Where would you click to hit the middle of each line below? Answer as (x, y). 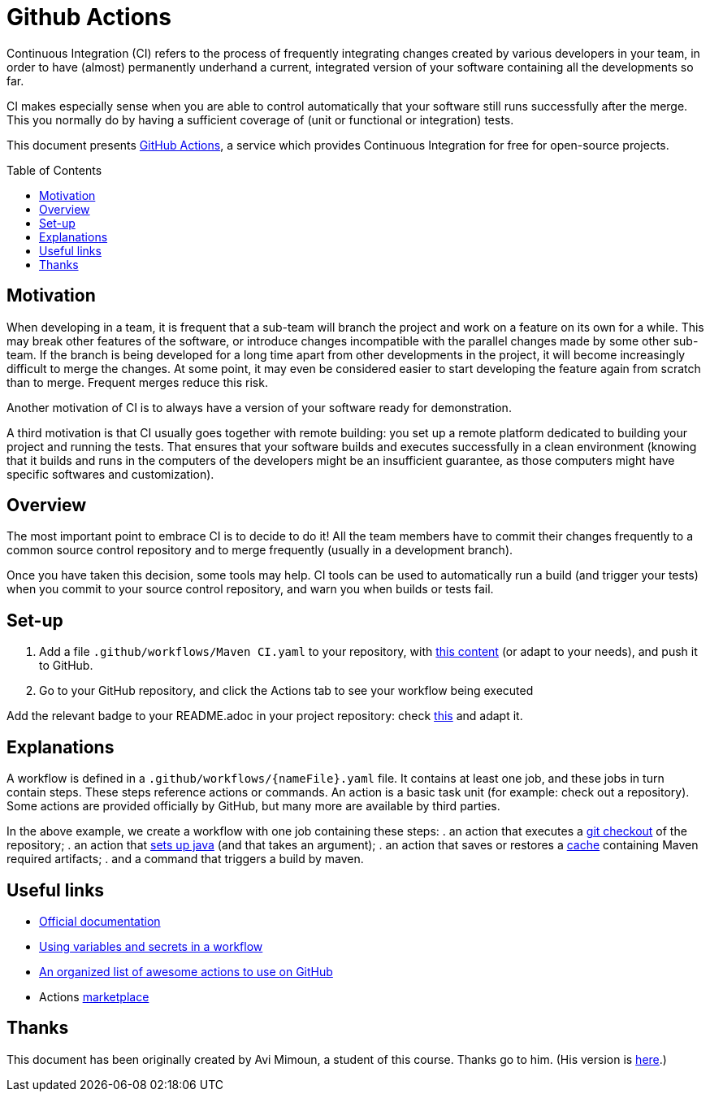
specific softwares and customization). (110, 474)
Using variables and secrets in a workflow (151, 946)
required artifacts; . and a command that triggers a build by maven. (185, 859)
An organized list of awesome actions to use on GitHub (186, 971)
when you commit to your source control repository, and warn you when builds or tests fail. (250, 589)
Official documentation (100, 921)
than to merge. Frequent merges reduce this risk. (137, 382)
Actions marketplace (94, 996)
